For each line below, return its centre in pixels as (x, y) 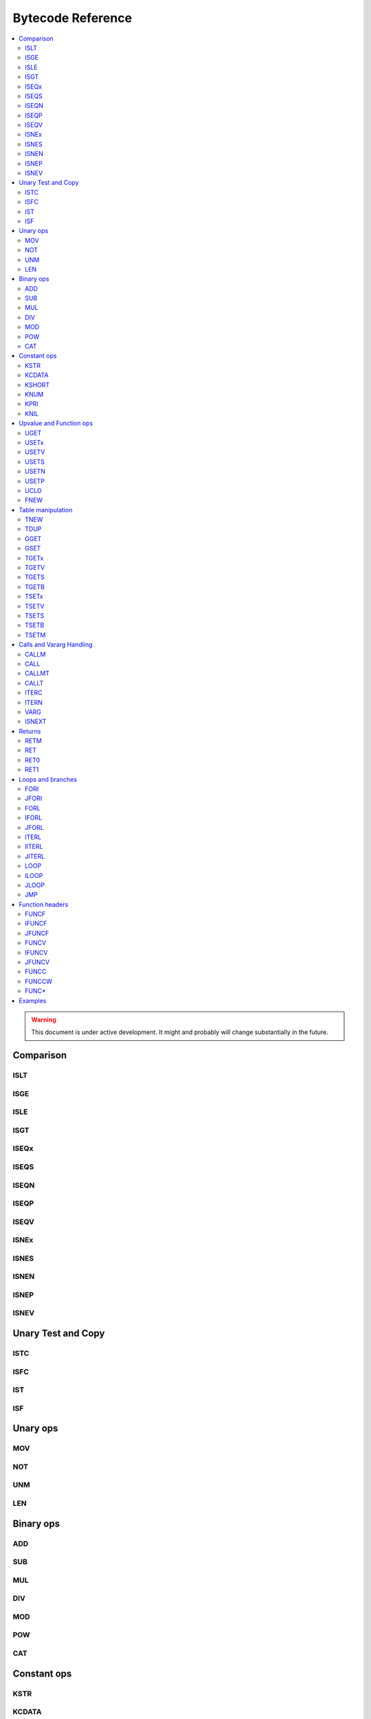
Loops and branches (48, 779)
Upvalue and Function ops (56, 424)
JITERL (35, 856)
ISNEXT (36, 721)
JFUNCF (37, 933)
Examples (33, 1000)
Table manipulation (46, 510)
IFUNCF (36, 923)
